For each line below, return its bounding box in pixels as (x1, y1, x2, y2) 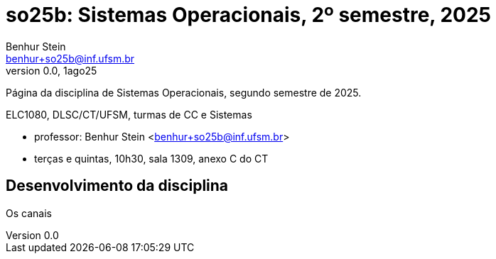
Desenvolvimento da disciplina (6, 177, 229, 195)
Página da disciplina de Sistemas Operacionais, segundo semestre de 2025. (6, 86, 362, 99)
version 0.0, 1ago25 (6, 64, 97, 77)
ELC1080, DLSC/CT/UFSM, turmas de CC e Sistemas (6, 108, 252, 121)
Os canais (6, 206, 52, 219)
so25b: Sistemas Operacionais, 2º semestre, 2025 (6, 3, 492, 27)
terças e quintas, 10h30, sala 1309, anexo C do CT (34, 152, 269, 165)
